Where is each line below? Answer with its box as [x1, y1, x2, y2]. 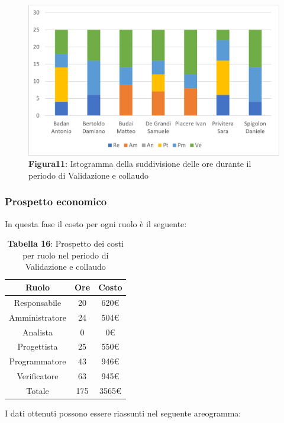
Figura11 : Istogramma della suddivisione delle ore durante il [28, 157, 251, 170]
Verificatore [17, 370, 59, 382]
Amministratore [9, 311, 66, 323]
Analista [22, 325, 53, 338]
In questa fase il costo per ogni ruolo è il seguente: [5, 217, 187, 230]
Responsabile [14, 296, 62, 308]
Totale [26, 384, 49, 396]
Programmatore [9, 355, 66, 367]
